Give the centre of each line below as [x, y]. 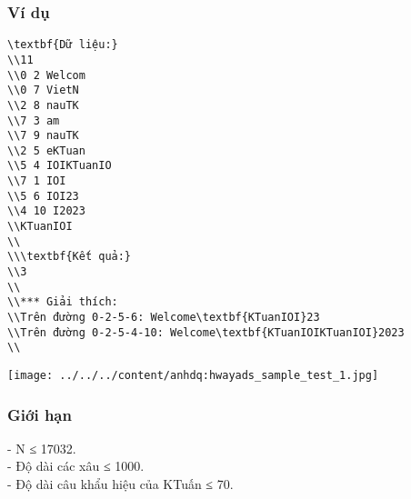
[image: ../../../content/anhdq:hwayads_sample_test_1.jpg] [193, 375]
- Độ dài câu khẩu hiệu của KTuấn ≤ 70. [120, 484]
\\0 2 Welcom [46, 75]
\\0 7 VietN [43, 90]
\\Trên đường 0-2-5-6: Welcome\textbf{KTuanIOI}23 [164, 318]
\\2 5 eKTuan [46, 150]
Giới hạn [40, 414]
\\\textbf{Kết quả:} [70, 257]
